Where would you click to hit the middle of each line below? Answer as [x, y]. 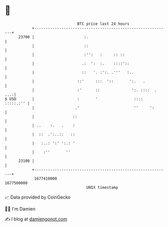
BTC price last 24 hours [103, 24]
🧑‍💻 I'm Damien [20, 209]
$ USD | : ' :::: [74, 99]
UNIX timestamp [102, 187]
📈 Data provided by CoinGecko [38, 197]
